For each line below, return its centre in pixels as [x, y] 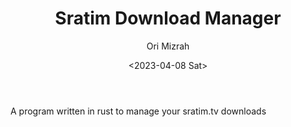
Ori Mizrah [168, 46]
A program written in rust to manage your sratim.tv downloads [138, 111]
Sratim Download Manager [168, 18]
